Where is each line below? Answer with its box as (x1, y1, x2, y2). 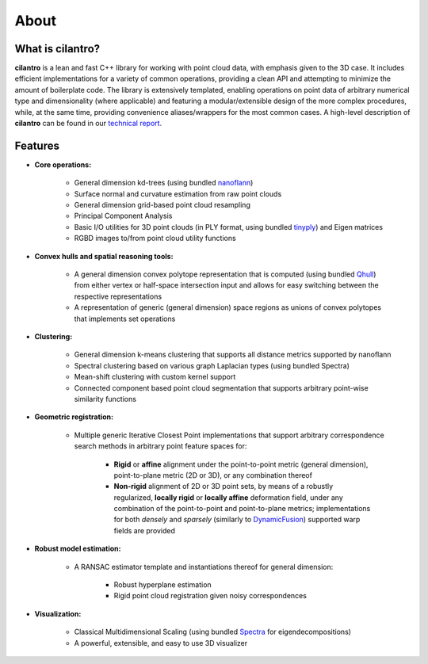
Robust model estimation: (34, 544, 121, 554)
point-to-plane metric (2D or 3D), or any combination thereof (113, 470, 313, 479)
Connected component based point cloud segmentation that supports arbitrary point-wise (74, 383, 369, 392)
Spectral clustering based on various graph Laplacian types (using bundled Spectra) (74, 361, 350, 370)
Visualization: (34, 609, 82, 618)
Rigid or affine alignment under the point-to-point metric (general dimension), (113, 460, 369, 469)
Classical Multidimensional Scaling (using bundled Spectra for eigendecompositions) (74, 627, 352, 637)
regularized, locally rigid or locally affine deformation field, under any (113, 492, 344, 502)
